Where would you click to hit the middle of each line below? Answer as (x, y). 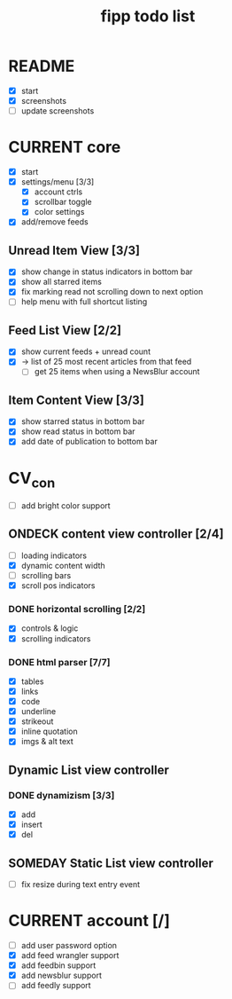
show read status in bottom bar (78, 431)
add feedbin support (58, 965)
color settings (59, 212)
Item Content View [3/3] (77, 400)
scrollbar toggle (63, 202)
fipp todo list (148, 16)
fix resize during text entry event (81, 884)
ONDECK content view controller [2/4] (116, 534)
